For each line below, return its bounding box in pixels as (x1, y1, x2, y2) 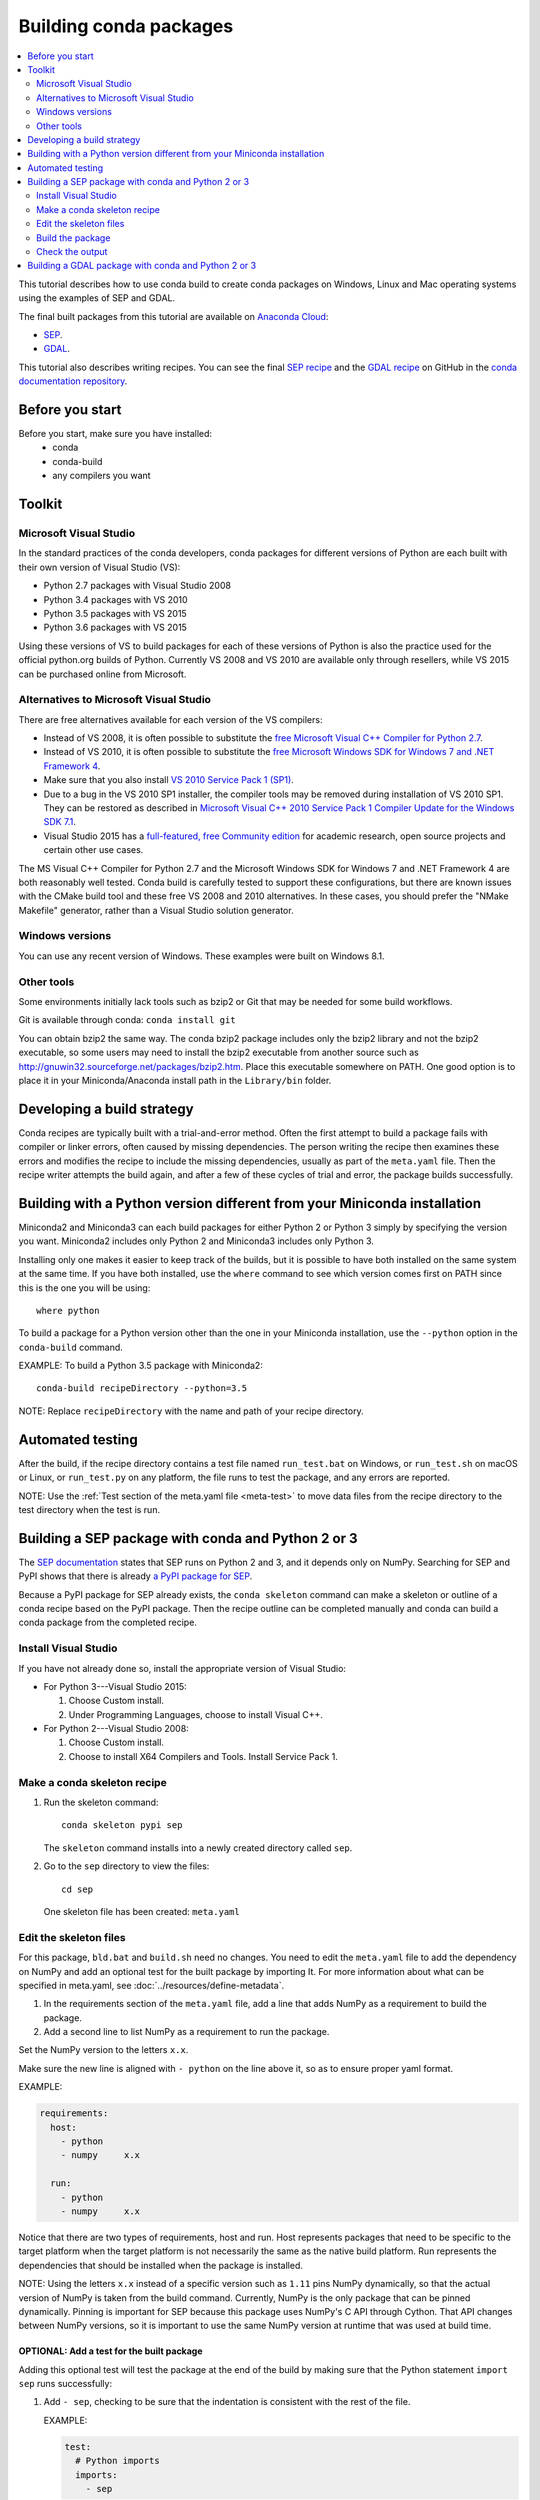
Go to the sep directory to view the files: (43, 1860, 210, 1872)
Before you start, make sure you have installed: (18, 428, 213, 440)
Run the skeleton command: (43, 1796, 159, 1809)
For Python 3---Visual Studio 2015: (43, 1680, 187, 1692)
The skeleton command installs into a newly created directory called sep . (43, 1841, 353, 1854)
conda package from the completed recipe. (18, 1616, 197, 1629)
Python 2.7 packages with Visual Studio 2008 (43, 580, 232, 592)
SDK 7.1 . (43, 816, 77, 828)
